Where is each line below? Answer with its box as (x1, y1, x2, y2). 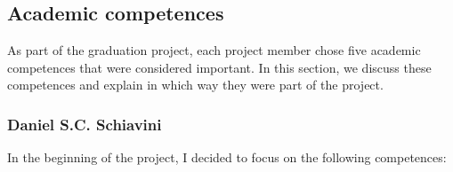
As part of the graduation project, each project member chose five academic (7, 41, 421, 59)
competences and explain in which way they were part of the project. (7, 75, 384, 94)
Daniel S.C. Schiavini (7, 113, 162, 135)
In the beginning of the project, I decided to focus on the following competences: (7, 148, 447, 167)
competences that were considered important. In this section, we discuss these (7, 58, 432, 76)
